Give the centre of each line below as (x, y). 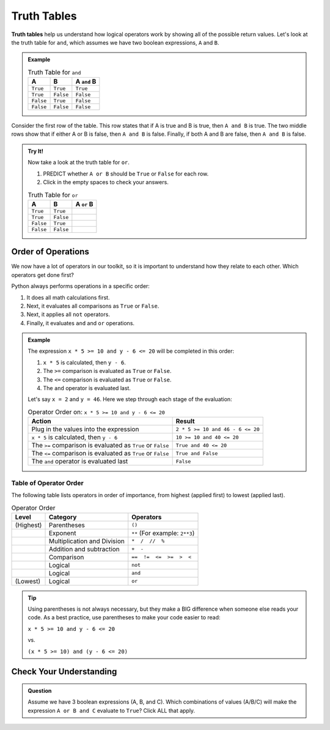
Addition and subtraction (84, 549)
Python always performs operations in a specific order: (80, 286)
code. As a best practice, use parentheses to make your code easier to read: (124, 618)
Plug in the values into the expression (85, 429)
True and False (197, 453)
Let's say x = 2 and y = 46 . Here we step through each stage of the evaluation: (130, 399)
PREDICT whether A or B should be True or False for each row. (126, 174)
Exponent (62, 533)
